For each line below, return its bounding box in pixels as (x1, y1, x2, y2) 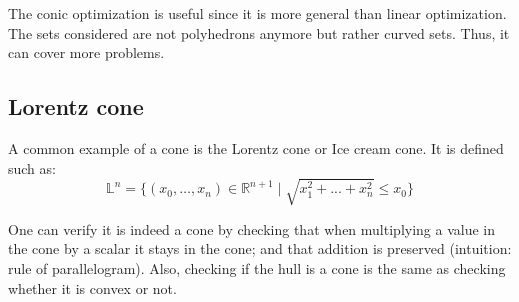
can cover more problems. (8, 42, 165, 63)
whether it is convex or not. (8, 277, 177, 298)
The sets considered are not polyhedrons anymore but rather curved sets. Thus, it (8, 22, 510, 43)
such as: (8, 157, 56, 178)
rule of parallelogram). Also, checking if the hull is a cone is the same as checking (8, 257, 506, 278)
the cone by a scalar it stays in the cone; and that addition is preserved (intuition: (8, 238, 512, 259)
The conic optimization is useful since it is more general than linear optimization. (8, 3, 507, 23)
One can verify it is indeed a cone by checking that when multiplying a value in (8, 218, 496, 239)
